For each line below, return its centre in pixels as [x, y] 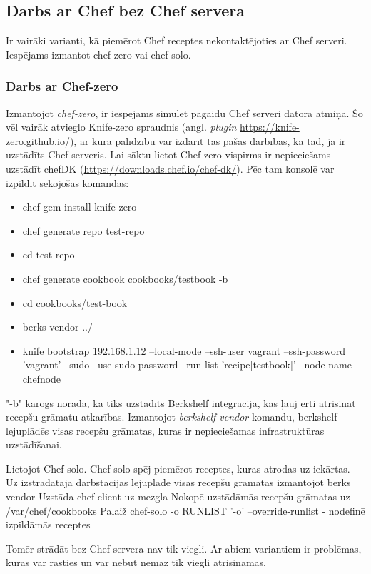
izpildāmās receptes [48, 524]
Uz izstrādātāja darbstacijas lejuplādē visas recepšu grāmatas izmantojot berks [178, 482]
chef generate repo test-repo [83, 230]
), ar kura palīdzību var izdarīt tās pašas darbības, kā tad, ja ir [208, 140]
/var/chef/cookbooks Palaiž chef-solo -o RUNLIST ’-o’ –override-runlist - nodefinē [185, 510]
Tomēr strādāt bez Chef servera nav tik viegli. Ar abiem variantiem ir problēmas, [184, 548]
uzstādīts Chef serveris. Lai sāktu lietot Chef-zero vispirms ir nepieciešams [168, 155]
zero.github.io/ [38, 140]
